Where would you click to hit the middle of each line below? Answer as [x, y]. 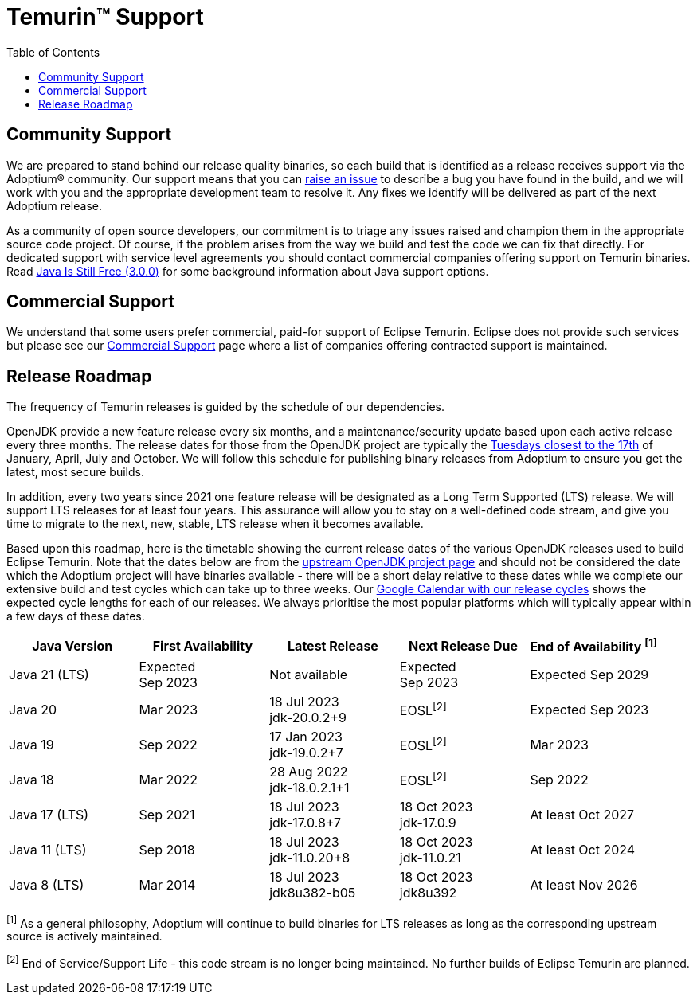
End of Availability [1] [593, 646]
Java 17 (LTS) [49, 814]
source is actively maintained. [84, 936]
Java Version [72, 645]
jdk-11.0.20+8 [310, 857]
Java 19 [31, 744]
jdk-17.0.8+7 [305, 822]
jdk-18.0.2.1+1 [309, 787]
